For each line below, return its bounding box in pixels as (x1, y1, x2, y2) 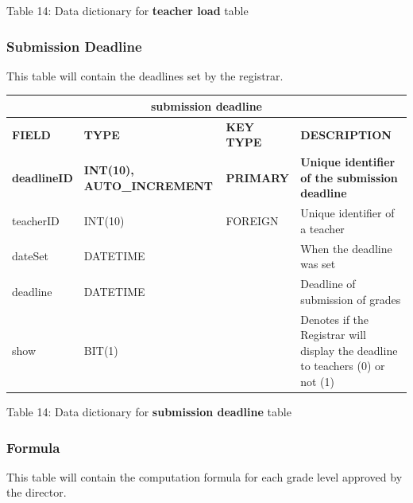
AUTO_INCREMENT (83, 177, 214, 193)
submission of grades (300, 290, 401, 307)
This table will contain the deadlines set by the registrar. (6, 67, 284, 84)
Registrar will (300, 326, 366, 343)
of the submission (300, 169, 398, 185)
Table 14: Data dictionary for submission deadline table (6, 404, 291, 419)
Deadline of (300, 275, 356, 292)
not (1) (300, 372, 334, 389)
